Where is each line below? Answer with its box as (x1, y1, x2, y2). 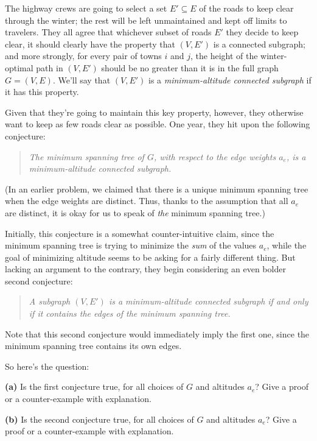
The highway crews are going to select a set (5, 2, 167, 14)
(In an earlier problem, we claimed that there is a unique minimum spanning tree (5, 182, 308, 195)
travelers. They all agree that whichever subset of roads (5, 26, 212, 38)
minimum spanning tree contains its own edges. (5, 339, 182, 352)
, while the (266, 239, 307, 252)
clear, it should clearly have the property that (5, 37, 175, 50)
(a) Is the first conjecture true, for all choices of (5, 380, 184, 393)
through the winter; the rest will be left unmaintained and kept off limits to (5, 13, 287, 26)
